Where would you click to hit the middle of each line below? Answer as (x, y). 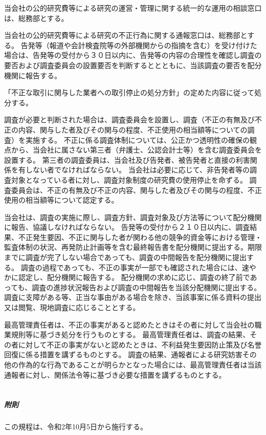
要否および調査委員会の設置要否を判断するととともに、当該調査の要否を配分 (133, 65)
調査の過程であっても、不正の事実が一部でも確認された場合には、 (131, 267)
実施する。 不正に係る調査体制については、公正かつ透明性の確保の (137, 139)
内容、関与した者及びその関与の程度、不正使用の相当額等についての (133, 129)
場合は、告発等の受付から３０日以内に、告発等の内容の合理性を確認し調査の (133, 55)
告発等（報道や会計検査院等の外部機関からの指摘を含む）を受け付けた (139, 45)
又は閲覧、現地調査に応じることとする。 (72, 307)
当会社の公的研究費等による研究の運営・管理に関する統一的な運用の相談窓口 (133, 8)
